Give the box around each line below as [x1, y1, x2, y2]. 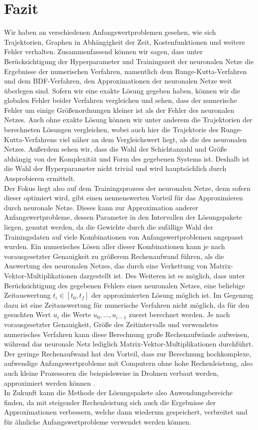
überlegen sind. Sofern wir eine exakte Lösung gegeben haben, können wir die [4, 85, 240, 95]
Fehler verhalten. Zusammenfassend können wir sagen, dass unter [4, 46, 203, 57]
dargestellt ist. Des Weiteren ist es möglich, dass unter [80, 270, 245, 280]
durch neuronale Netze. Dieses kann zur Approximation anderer [4, 202, 198, 212]
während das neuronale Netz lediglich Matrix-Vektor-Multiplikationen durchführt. [4, 339, 254, 349]
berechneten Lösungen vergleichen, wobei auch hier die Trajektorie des [4, 124, 219, 135]
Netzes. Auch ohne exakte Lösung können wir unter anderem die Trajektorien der [4, 114, 253, 125]
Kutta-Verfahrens [4, 134, 57, 144]
